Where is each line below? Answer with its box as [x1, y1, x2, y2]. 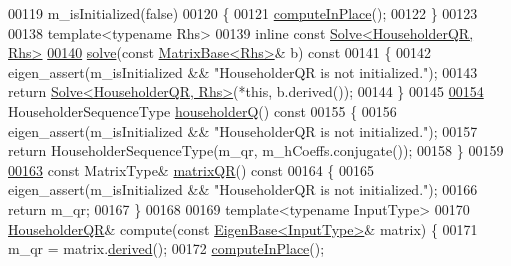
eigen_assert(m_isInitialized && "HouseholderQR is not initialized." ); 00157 [8, 120, 478, 141]
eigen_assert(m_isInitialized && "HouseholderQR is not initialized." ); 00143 [8, 61, 478, 82]
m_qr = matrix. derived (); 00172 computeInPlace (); [8, 238, 325, 259]
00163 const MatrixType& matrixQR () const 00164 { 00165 [8, 159, 375, 180]
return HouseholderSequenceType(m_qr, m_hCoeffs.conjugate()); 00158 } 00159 [8, 140, 504, 161]
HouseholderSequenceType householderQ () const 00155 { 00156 [8, 100, 397, 121]
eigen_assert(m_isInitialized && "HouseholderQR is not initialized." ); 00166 [8, 179, 478, 200]
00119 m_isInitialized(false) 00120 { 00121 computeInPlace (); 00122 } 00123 [8, 3, 478, 23]
